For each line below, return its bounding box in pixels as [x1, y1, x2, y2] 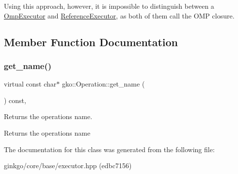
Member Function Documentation [4, 34, 178, 49]
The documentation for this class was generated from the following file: [4, 144, 215, 154]
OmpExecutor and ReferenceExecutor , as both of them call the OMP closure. [4, 10, 235, 20]
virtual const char [4, 79, 57, 89]
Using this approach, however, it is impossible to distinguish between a [4, 1, 214, 11]
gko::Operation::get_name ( [62, 79, 145, 89]
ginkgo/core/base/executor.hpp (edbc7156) [4, 160, 132, 171]
